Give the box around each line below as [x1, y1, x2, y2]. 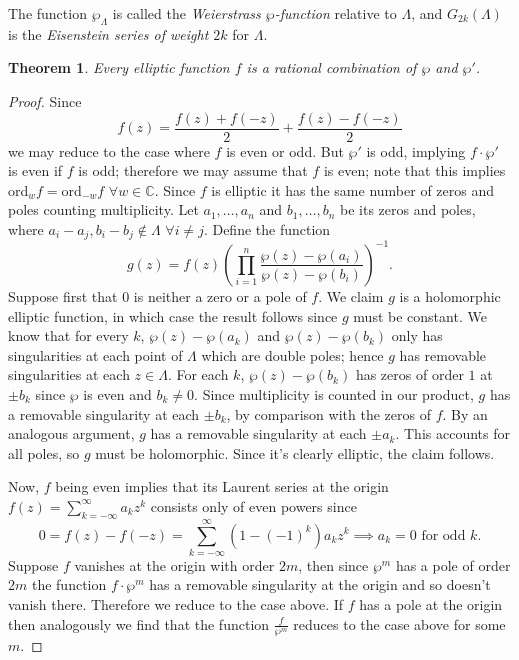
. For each [167, 364, 229, 385]
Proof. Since [8, 90, 82, 111]
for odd [421, 528, 466, 543]
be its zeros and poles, [340, 199, 476, 220]
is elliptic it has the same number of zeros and [211, 179, 494, 200]
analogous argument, [8, 423, 135, 444]
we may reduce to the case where [8, 140, 210, 161]
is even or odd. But [226, 140, 344, 161]
